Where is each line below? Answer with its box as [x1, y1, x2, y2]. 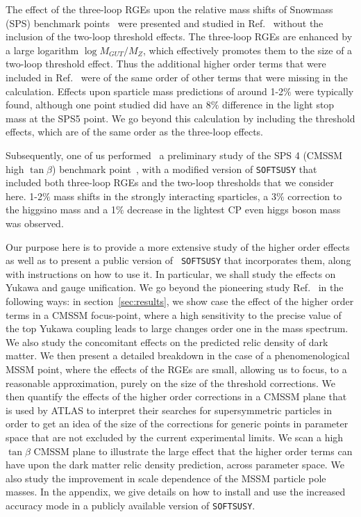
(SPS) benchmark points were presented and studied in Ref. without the [6, 15, 324, 30]
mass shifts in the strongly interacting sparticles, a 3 [53, 188, 276, 203]
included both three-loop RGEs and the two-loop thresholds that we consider [6, 175, 334, 190]
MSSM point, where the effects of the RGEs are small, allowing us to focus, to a [6, 361, 347, 376]
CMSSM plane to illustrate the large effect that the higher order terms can [33, 443, 353, 458]
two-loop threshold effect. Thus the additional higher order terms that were [6, 56, 326, 71]
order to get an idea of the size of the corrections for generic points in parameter [6, 416, 349, 431]
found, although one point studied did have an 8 [6, 97, 211, 112]
